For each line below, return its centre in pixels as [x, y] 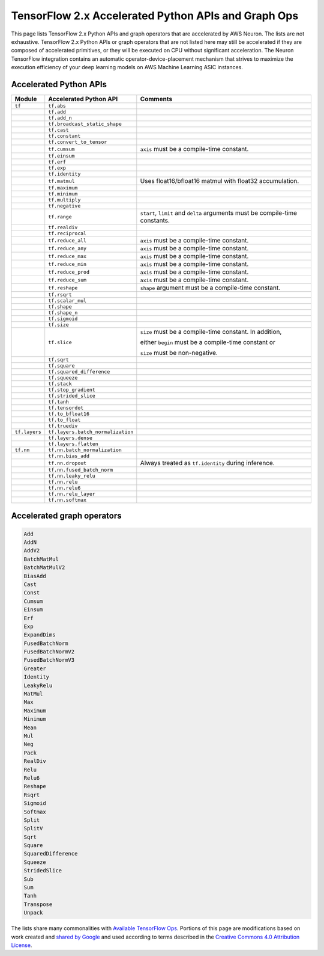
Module [26, 99]
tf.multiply [64, 200]
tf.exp [57, 168]
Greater [35, 668]
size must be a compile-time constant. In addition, [211, 332]
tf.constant [64, 136]
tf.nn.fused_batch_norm [81, 470]
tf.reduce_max [67, 256]
